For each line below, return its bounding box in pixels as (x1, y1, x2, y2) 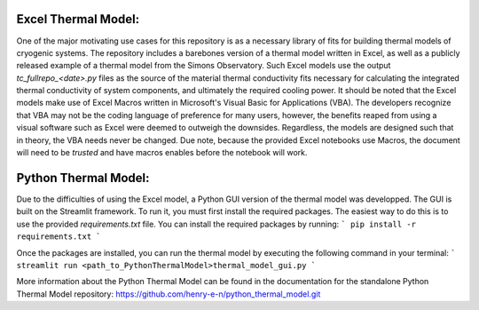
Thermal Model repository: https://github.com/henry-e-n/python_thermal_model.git (16, 289, 321, 299)
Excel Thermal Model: (16, 12, 140, 27)
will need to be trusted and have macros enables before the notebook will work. (16, 147, 308, 158)
